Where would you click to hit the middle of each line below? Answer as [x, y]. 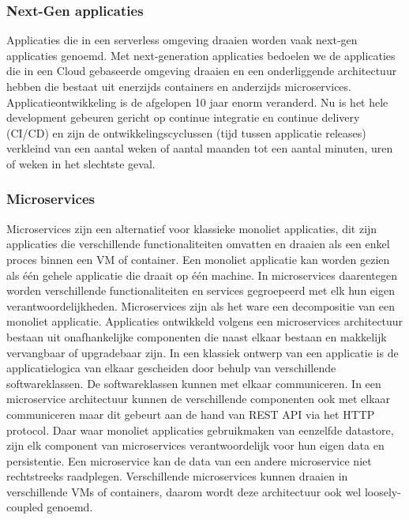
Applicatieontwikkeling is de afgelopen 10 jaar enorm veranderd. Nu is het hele [197, 102]
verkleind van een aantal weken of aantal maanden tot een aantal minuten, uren [200, 148]
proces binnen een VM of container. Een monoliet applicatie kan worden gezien [198, 259]
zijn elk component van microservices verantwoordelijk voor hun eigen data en [195, 445]
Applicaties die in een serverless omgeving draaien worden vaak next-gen [182, 40]
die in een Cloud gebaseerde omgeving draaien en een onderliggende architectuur [202, 71]
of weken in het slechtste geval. [81, 163]
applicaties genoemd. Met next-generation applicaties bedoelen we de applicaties [201, 55]
